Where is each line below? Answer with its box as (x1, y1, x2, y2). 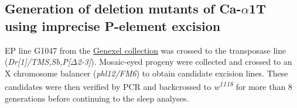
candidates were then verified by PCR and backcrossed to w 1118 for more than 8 (5, 79, 292, 93)
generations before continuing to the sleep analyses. (5, 92, 189, 104)
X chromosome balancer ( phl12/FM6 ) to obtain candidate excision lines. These (5, 67, 288, 79)
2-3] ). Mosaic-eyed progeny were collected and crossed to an (77, 55, 292, 68)
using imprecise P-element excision (5, 16, 221, 34)
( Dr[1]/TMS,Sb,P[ (5, 55, 70, 68)
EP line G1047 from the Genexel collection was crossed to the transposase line (5, 44, 286, 56)
